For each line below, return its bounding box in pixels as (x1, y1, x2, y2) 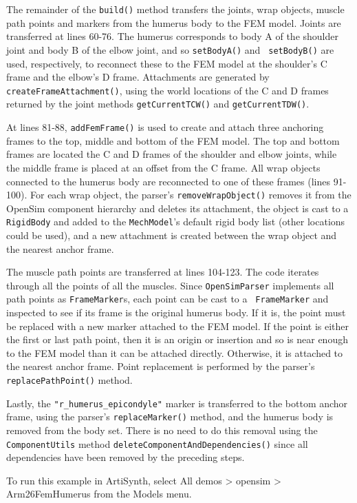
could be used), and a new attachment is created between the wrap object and (6, 228, 337, 242)
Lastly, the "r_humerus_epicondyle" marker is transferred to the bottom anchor (6, 396, 348, 410)
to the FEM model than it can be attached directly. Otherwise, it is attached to (6, 345, 343, 360)
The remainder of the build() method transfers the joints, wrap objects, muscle (6, 2, 345, 16)
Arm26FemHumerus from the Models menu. (6, 486, 192, 501)
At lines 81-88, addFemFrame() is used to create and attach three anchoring (6, 120, 324, 134)
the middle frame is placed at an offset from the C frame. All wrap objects (6, 160, 321, 174)
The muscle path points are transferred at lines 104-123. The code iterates (6, 265, 319, 279)
